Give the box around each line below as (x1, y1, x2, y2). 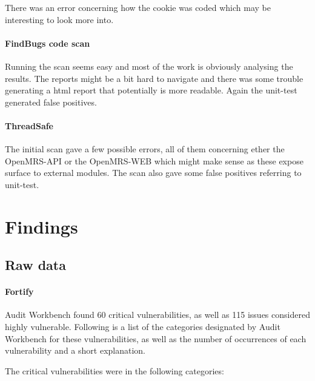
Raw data (5, 255, 66, 274)
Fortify (5, 285, 34, 298)
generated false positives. (5, 95, 97, 108)
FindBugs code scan (5, 36, 90, 49)
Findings (5, 214, 78, 238)
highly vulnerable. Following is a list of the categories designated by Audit (5, 320, 280, 333)
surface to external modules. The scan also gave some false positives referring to (5, 166, 302, 179)
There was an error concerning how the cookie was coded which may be (5, 1, 271, 13)
